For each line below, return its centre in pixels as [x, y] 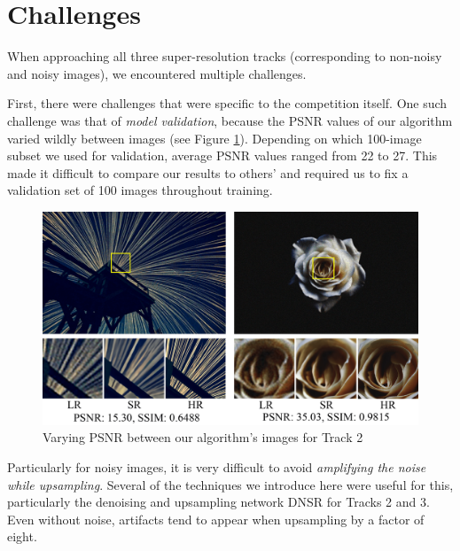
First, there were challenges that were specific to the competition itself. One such [227, 103]
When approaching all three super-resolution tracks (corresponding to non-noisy [225, 56]
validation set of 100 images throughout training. [140, 190]
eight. [22, 536]
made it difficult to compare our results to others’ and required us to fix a [208, 172]
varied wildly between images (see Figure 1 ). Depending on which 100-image [214, 138]
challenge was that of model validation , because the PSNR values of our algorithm [230, 120]
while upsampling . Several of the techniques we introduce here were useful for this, [230, 484]
